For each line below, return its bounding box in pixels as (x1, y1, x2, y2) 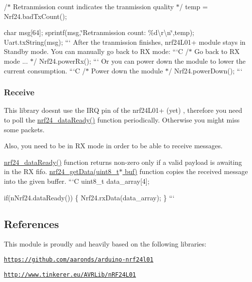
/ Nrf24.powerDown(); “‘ (168, 65, 243, 75)
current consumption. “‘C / (4, 65, 86, 75)
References (4, 216, 59, 231)
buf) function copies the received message (124, 166, 248, 176)
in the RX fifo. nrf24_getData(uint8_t (4, 166, 119, 176)
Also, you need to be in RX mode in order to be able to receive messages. (4, 141, 223, 151)
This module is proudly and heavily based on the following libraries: (4, 239, 206, 249)
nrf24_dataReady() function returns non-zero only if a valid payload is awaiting (4, 157, 242, 167)
